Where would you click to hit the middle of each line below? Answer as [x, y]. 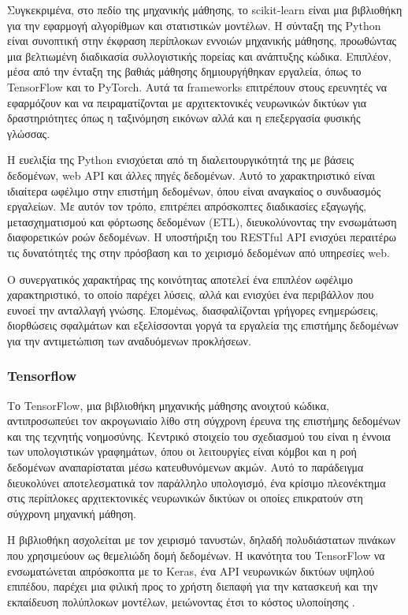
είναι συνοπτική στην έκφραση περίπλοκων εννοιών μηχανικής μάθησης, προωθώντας [202, 41]
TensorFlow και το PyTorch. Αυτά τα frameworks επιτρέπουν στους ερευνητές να [197, 86]
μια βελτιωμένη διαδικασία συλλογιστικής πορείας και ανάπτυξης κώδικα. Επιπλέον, [199, 56]
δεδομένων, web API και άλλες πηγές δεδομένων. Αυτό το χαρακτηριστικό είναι [191, 175]
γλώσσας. [29, 133]
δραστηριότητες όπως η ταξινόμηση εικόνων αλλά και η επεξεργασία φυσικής [184, 118]
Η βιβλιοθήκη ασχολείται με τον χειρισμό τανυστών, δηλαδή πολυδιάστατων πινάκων [201, 540]
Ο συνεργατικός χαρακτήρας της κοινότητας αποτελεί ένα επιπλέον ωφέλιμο [180, 279]
